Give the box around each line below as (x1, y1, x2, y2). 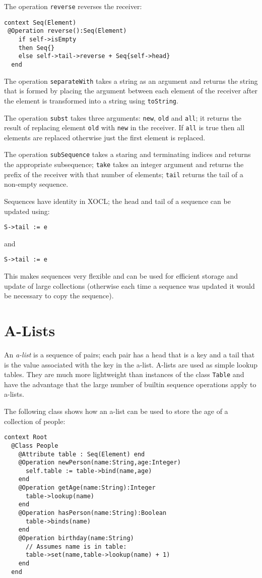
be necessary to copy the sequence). (4, 290, 114, 301)
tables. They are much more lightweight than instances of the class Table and (4, 369, 244, 380)
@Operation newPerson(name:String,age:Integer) (18, 459, 181, 466)
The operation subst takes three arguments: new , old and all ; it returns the (4, 112, 241, 123)
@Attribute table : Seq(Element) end (18, 450, 145, 458)
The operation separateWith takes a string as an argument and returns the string (4, 75, 258, 86)
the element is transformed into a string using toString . (4, 95, 178, 106)
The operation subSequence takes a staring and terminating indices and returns (4, 149, 251, 160)
